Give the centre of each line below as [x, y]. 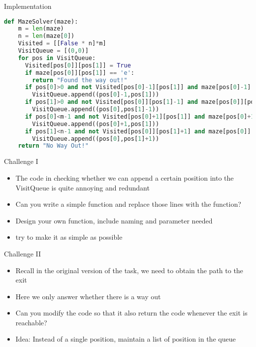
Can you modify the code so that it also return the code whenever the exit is [131, 313]
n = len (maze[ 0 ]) [46, 36]
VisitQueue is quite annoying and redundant [82, 187]
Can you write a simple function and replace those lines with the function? [128, 204]
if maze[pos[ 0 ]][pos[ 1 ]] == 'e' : [80, 73]
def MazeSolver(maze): [41, 21]
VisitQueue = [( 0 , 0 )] [53, 51]
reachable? [31, 322]
